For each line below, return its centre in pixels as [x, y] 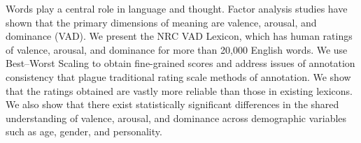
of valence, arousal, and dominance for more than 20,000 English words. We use [177, 49]
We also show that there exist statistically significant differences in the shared [172, 104]
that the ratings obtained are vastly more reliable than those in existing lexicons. [179, 90]
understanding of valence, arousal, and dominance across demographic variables [176, 118]
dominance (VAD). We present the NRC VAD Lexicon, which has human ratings [179, 36]
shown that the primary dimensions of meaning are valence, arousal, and [161, 22]
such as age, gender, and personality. [84, 131]
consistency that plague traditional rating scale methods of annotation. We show [178, 76]
